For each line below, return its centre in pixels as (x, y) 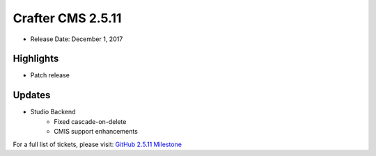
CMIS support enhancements (96, 132)
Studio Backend (53, 112)
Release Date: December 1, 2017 (77, 39)
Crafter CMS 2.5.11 (67, 18)
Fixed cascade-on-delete (90, 121)
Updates (32, 95)
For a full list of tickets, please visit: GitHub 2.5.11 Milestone (97, 144)
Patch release (50, 75)
